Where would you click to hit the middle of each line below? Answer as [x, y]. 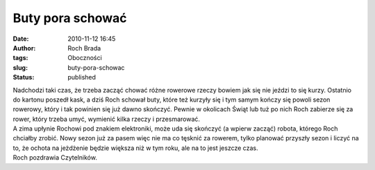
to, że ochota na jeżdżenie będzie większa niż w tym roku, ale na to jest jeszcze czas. [135, 148]
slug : [20, 67]
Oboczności [85, 58]
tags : [20, 58]
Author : [24, 48]
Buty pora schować [70, 18]
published [82, 77]
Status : [24, 77]
